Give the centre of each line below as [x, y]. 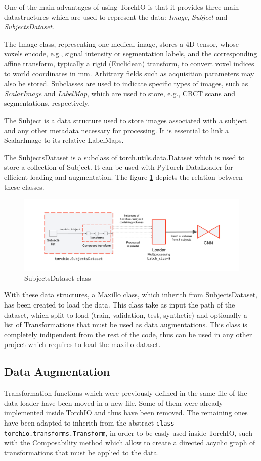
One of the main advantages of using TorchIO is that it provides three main [122, 7]
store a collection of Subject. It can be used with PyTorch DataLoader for [119, 167]
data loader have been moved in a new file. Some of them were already [114, 402]
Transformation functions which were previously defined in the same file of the [126, 393]
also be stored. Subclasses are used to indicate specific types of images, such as [126, 83]
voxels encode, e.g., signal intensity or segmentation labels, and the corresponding [131, 53]
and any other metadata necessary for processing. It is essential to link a [116, 130]
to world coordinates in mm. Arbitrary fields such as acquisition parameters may [129, 73]
